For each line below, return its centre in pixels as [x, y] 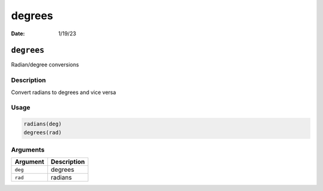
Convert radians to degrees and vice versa [64, 92]
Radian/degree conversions [45, 65]
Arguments [28, 150]
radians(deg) [43, 124]
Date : [18, 34]
